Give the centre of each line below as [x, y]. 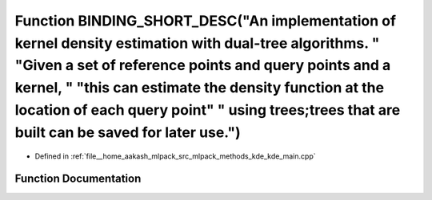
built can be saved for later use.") [128, 132]
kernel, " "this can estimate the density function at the [199, 88]
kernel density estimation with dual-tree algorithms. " [197, 43]
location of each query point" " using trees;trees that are [208, 110]
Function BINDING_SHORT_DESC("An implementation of [205, 21]
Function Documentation [78, 179]
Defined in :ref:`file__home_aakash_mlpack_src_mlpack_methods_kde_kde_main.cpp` [175, 156]
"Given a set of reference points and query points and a [203, 66]
